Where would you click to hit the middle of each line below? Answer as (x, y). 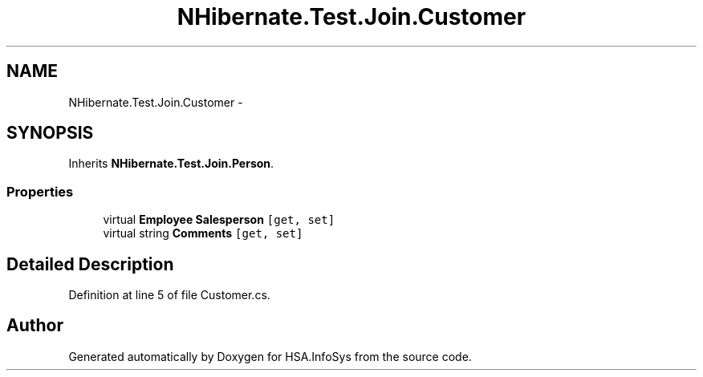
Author (35, 326)
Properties (40, 191)
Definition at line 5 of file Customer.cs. (169, 295)
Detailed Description (90, 264)
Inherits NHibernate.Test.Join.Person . (171, 164)
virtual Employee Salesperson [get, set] (219, 220)
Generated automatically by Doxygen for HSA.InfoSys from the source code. (270, 356)
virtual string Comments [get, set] (203, 233)
